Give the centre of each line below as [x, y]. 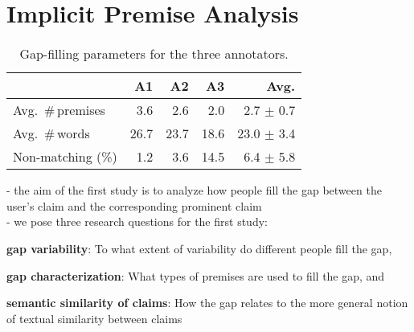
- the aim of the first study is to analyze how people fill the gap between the [194, 190]
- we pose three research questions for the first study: [137, 221]
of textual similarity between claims [94, 318]
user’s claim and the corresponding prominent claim [134, 205]
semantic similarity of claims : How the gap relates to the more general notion [207, 303]
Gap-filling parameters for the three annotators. [154, 54]
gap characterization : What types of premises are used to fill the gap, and [196, 275]
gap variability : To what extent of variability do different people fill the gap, [199, 248]
